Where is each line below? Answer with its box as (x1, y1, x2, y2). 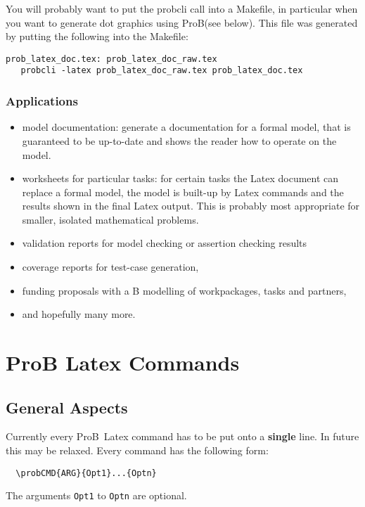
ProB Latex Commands (6, 348, 240, 377)
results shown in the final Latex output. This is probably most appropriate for (22, 198, 360, 213)
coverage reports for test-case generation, (22, 259, 199, 274)
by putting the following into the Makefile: (6, 29, 188, 44)
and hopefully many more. (22, 307, 136, 321)
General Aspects (6, 396, 128, 418)
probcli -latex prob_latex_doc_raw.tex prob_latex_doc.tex (20, 65, 303, 76)
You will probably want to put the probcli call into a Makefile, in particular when (6, 1, 358, 15)
